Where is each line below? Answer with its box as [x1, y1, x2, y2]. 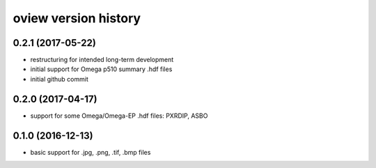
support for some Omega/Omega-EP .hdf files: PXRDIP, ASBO [30, 112, 208, 120]
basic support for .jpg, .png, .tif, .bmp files [30, 148, 151, 156]
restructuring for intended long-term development [30, 56, 174, 64]
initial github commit [30, 75, 88, 83]
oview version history [13, 10, 141, 26]
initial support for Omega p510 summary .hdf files [30, 65, 173, 73]
